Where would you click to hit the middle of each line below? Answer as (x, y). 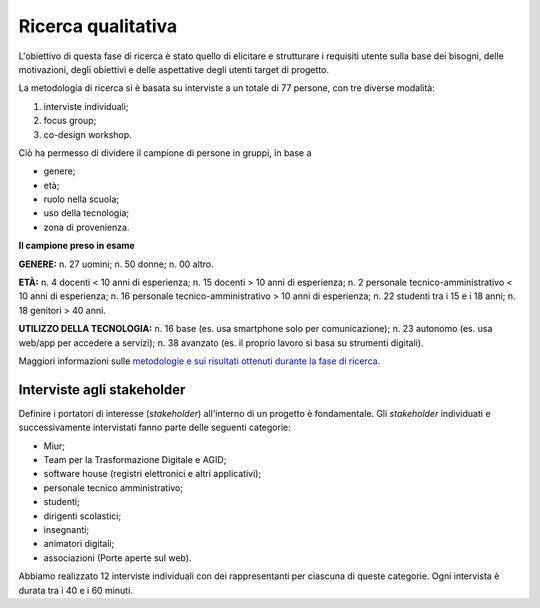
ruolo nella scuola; (81, 199)
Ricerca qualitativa (98, 26)
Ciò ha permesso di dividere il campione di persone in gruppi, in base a (165, 152)
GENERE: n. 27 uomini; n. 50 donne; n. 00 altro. (116, 264)
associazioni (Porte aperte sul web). (117, 557)
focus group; (70, 121)
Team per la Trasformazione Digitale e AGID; (135, 460)
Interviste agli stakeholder (102, 389)
